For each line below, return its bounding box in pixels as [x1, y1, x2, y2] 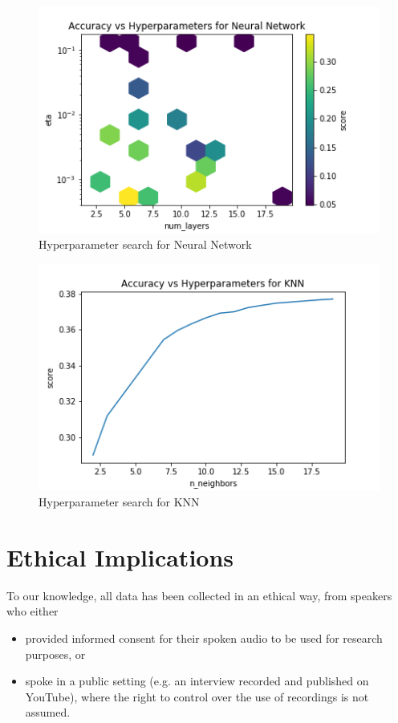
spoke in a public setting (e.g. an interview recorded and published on [25, 672, 369, 689]
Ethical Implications [6, 540, 234, 573]
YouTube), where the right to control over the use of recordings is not [25, 688, 369, 705]
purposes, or [25, 645, 86, 662]
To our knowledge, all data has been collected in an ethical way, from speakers [6, 587, 392, 603]
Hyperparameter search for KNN [39, 494, 200, 510]
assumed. [25, 704, 71, 721]
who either [6, 603, 59, 619]
